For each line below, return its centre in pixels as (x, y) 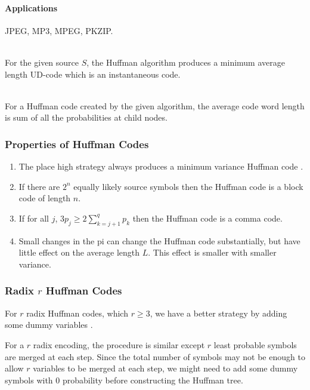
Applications (31, 7)
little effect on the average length (79, 252)
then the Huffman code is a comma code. (207, 218)
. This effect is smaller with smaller (212, 252)
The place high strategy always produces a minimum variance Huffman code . (161, 166)
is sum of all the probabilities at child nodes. (86, 117)
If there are (39, 186)
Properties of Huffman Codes (77, 144)
